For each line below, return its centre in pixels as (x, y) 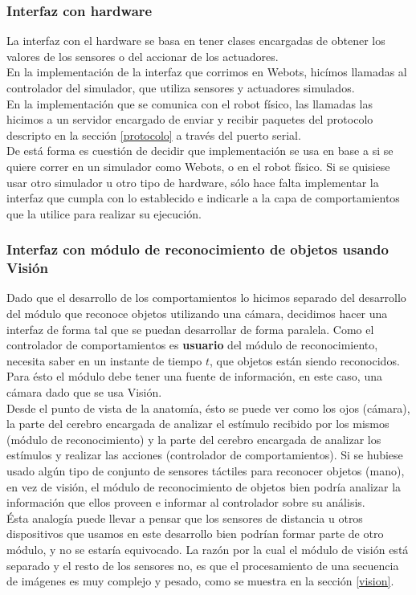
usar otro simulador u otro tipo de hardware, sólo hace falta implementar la (193, 182)
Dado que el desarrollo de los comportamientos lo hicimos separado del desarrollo (206, 297)
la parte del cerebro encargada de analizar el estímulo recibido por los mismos (198, 424)
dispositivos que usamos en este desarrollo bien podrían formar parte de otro (195, 534)
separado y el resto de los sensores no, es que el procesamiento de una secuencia (203, 565)
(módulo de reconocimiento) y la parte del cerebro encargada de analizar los (194, 439)
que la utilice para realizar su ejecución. (104, 213)
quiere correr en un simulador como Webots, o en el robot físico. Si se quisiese (198, 166)
